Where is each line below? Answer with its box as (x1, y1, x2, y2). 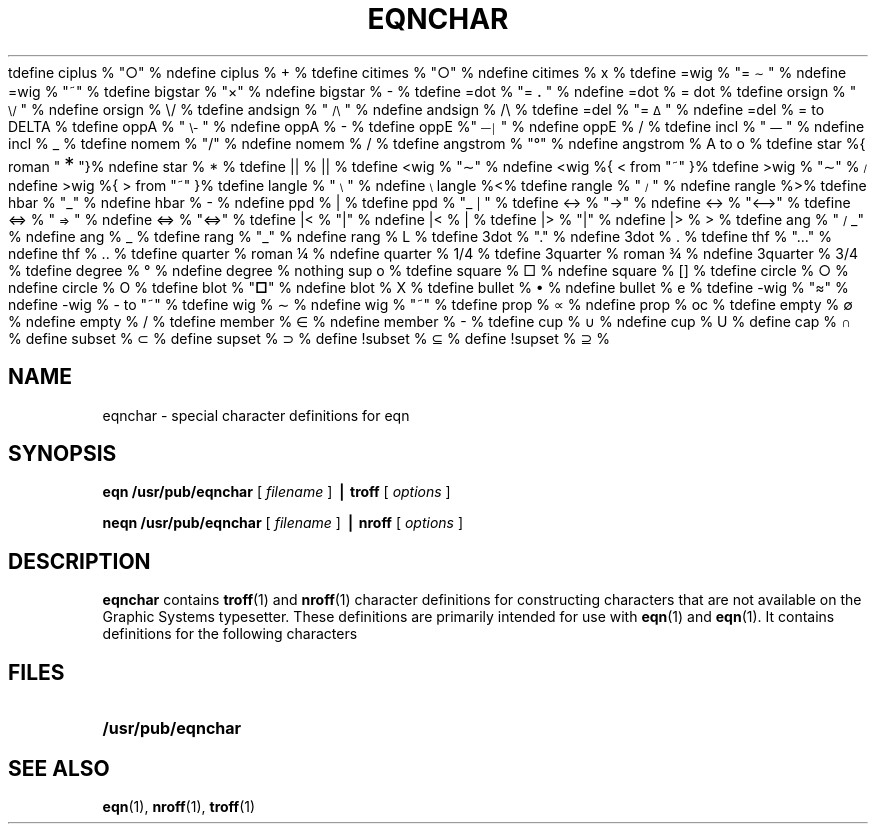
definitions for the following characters (102, 625, 358, 643)
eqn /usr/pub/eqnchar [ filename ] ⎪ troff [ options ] (102, 483, 451, 501)
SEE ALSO (8, 755, 110, 781)
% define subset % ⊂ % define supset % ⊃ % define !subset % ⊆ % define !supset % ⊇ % (8, 329, 610, 347)
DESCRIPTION (8, 548, 151, 574)
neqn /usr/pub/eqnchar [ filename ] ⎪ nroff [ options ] (102, 514, 464, 532)
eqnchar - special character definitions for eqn (102, 406, 410, 424)
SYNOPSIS (8, 441, 117, 467)
